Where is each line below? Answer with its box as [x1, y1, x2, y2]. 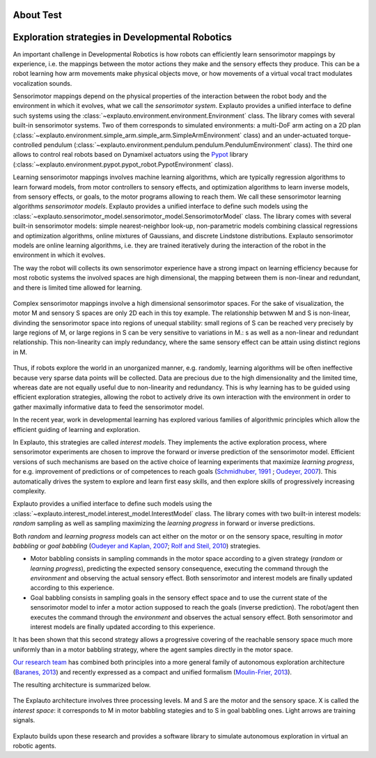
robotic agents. [13, 741, 57, 750]
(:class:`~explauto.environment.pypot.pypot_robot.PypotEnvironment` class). [13, 160, 233, 169]
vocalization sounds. [13, 79, 72, 87]
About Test [13, 9, 62, 21]
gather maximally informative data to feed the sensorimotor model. [13, 403, 205, 411]
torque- [329, 131, 352, 139]
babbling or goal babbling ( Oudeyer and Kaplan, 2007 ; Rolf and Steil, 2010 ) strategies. [13, 541, 261, 550]
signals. [13, 716, 36, 725]
